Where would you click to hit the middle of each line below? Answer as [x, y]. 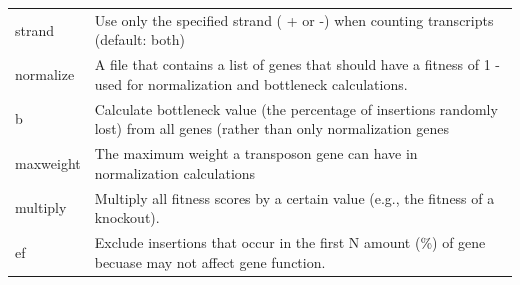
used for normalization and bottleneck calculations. [251, 83]
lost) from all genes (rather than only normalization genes [272, 128]
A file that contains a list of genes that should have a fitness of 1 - [297, 64]
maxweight [48, 162]
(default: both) [139, 39]
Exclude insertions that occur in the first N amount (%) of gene [290, 241]
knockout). [127, 217]
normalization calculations [175, 172]
